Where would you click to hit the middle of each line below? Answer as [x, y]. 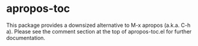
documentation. [26, 38]
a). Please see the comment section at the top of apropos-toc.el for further [99, 31]
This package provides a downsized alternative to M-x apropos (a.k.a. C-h [98, 25]
